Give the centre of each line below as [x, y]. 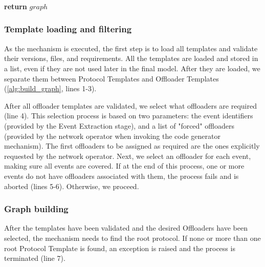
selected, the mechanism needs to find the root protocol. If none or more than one [132, 238]
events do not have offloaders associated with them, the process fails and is [122, 176]
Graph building [36, 209]
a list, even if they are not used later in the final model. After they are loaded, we [132, 68]
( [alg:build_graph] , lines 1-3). [50, 88]
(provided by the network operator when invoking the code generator [112, 136]
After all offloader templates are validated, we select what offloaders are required [130, 105]
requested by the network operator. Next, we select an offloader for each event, [128, 156]
